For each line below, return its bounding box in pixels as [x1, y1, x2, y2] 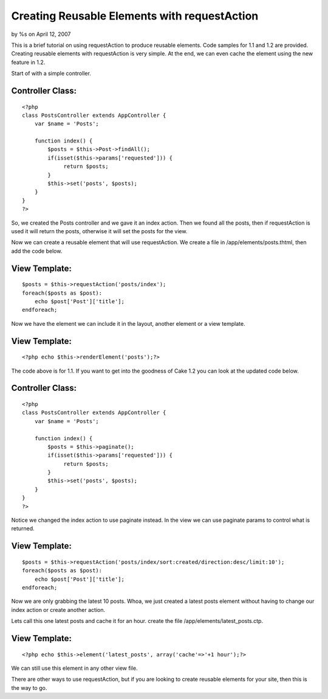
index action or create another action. [11, 606, 106, 613]
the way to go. [11, 684, 47, 691]
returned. [11, 525, 35, 532]
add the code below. [11, 247, 63, 255]
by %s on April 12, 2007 [11, 30, 71, 38]
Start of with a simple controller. [11, 70, 91, 77]
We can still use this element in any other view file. [11, 664, 138, 672]
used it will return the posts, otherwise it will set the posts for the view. [11, 227, 188, 234]
